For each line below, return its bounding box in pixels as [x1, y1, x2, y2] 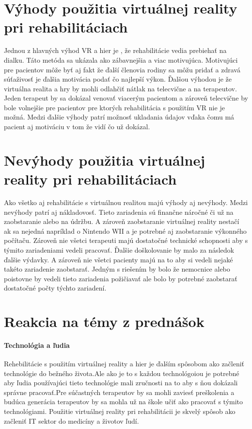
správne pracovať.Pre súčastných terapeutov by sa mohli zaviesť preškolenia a [4, 387, 235, 397]
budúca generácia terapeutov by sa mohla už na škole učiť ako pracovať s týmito [4, 396, 243, 407]
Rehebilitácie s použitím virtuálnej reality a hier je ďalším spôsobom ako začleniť [4, 359, 245, 369]
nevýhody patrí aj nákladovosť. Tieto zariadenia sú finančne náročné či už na [4, 206, 234, 217]
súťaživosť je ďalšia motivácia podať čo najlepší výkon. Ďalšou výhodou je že [4, 74, 232, 84]
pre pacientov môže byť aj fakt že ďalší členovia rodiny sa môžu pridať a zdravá [4, 64, 240, 74]
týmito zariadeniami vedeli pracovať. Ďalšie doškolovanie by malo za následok [4, 244, 234, 255]
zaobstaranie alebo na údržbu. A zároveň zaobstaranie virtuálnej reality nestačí [4, 216, 239, 226]
